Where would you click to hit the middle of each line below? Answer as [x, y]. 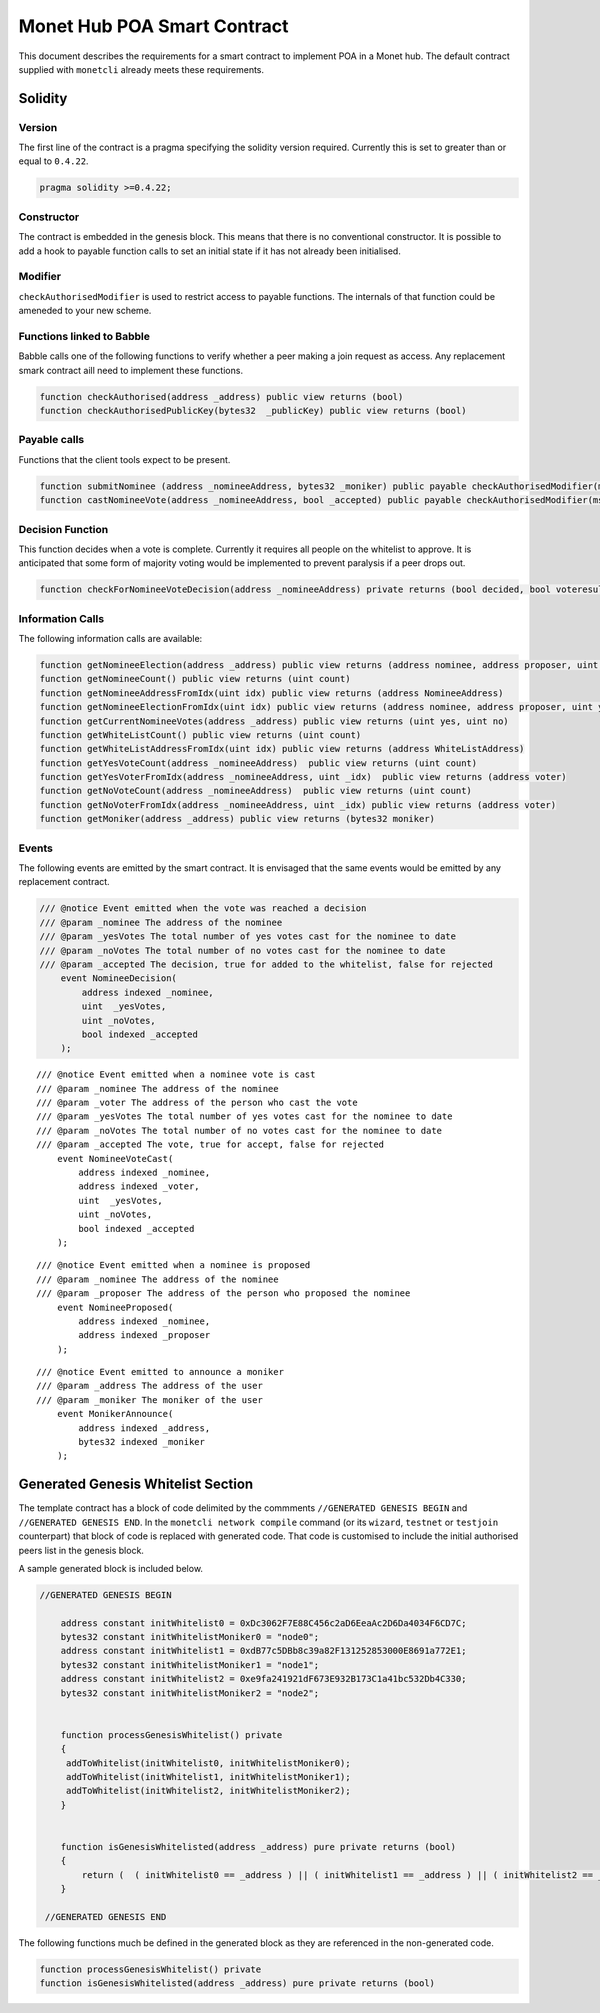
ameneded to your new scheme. [85, 311]
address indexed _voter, [139, 1186]
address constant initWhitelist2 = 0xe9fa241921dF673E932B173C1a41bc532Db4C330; [263, 1679]
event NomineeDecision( [118, 978]
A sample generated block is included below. [111, 1568]
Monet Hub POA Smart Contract [153, 26]
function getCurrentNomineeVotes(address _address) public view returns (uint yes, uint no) [274, 721]
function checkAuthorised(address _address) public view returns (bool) [221, 396]
